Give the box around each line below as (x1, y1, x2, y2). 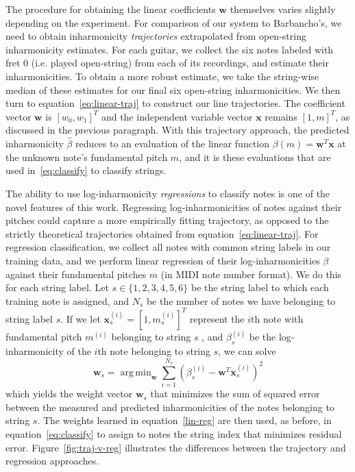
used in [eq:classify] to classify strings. (5, 163, 167, 177)
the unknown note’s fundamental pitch (5, 149, 168, 164)
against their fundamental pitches (5, 266, 147, 281)
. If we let (60, 311, 101, 325)
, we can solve (218, 344, 276, 358)
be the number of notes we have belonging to (146, 293, 336, 308)
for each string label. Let (5, 280, 109, 295)
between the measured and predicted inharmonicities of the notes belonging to (5, 399, 334, 414)
